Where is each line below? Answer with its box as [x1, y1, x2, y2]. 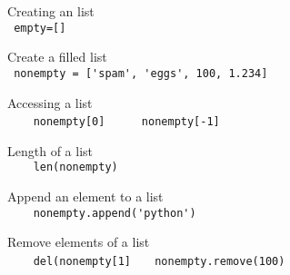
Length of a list [7, 141, 93, 160]
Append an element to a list [7, 187, 164, 205]
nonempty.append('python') [33, 206, 196, 220]
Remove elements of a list [7, 232, 150, 251]
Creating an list [7, 2, 95, 20]
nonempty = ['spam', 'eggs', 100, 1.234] [14, 66, 268, 80]
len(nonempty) [33, 161, 118, 174]
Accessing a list [7, 93, 93, 112]
